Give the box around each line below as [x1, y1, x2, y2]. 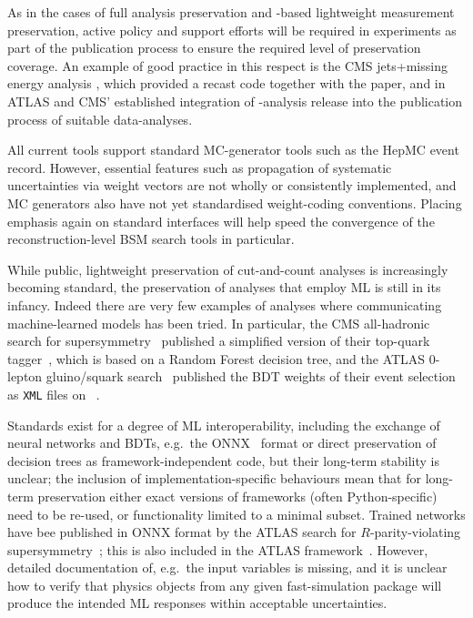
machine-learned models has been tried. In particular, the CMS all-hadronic [7, 313, 430, 332]
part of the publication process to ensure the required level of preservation [7, 38, 421, 57]
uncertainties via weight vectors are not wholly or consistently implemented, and [7, 176, 457, 195]
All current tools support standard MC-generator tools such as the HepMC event [7, 140, 459, 159]
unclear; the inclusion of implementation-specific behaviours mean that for [7, 469, 421, 488]
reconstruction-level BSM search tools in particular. [7, 229, 295, 248]
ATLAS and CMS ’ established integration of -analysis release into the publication [7, 91, 463, 110]
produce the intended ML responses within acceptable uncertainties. [7, 593, 387, 613]
